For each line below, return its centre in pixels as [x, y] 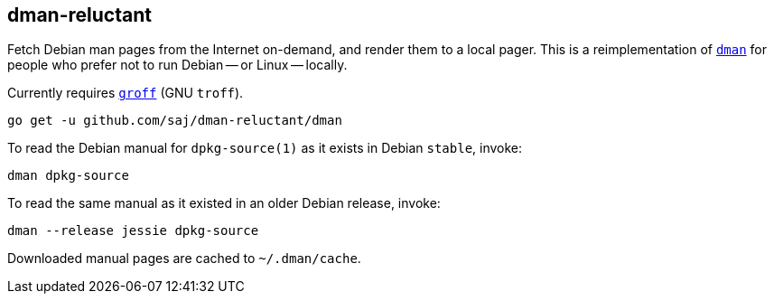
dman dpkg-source [68, 176]
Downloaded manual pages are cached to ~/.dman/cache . [184, 259]
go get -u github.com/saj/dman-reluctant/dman [175, 121]
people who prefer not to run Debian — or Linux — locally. [177, 65]
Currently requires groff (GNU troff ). [126, 93]
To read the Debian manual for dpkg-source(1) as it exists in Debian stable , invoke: [265, 148]
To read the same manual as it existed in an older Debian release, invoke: [224, 203]
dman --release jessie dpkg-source [133, 231]
